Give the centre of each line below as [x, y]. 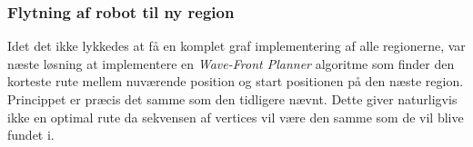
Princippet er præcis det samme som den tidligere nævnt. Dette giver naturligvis [232, 99]
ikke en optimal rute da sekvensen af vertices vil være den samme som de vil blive [236, 117]
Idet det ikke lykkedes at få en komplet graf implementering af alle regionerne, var [236, 46]
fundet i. [31, 135]
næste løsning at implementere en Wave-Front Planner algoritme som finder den [231, 63]
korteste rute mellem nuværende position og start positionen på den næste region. [236, 81]
